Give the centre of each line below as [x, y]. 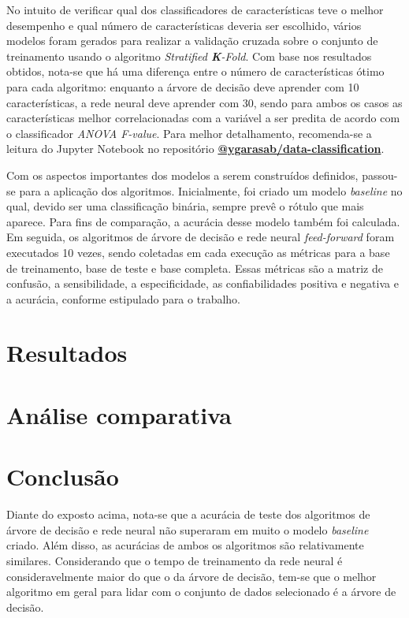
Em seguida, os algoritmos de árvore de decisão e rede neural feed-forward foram [201, 237]
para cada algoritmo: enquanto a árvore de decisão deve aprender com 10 [183, 86]
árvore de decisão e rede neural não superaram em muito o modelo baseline [188, 529]
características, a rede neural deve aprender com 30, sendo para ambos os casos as [204, 102]
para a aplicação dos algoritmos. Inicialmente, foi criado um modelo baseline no [211, 190]
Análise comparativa [119, 414]
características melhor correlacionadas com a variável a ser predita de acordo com [203, 118]
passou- [380, 175]
